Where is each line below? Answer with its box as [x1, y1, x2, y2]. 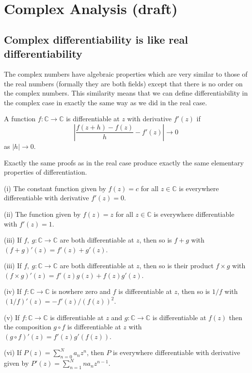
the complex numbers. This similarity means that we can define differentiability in [4, 88, 248, 98]
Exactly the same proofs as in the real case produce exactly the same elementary [4, 157, 244, 167]
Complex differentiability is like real [4, 32, 188, 47]
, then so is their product [139, 260, 214, 271]
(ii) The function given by [4, 209, 81, 219]
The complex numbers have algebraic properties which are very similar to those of [4, 68, 248, 79]
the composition [4, 322, 51, 332]
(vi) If [4, 347, 22, 357]
